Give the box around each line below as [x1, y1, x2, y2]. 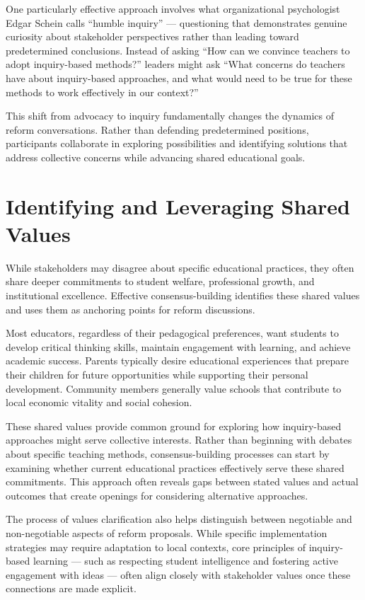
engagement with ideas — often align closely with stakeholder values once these [6, 567, 351, 582]
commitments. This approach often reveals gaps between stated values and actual [6, 474, 359, 489]
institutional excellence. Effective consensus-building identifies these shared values [6, 288, 360, 303]
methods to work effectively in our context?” [6, 84, 199, 99]
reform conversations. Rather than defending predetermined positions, [6, 122, 309, 137]
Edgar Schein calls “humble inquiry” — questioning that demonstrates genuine [6, 15, 347, 30]
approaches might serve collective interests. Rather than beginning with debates [6, 432, 352, 447]
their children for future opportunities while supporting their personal [6, 367, 308, 381]
